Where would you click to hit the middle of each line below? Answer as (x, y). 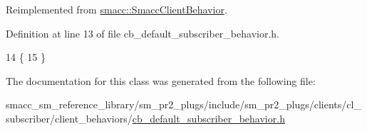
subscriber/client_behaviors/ (69, 118)
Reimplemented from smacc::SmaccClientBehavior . (117, 9)
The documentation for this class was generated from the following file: (161, 80)
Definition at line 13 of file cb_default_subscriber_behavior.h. (143, 33)
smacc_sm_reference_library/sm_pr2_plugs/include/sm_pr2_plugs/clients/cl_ (183, 104)
